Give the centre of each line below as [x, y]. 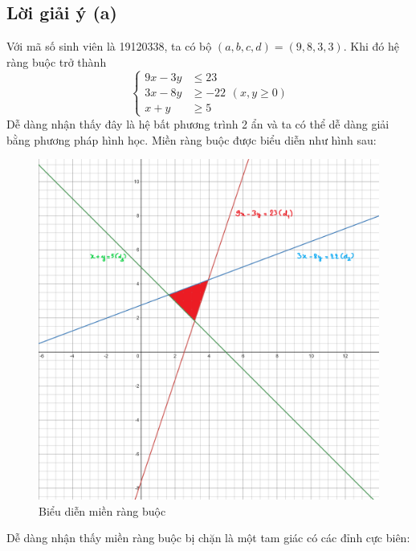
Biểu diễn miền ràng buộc [102, 510]
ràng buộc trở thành [57, 61]
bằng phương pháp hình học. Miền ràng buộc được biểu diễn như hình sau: [192, 139]
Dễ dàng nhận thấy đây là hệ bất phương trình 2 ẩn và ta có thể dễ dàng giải [198, 123]
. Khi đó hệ [371, 46]
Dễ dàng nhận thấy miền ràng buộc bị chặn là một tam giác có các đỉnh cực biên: [208, 538]
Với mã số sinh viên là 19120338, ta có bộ [109, 46]
